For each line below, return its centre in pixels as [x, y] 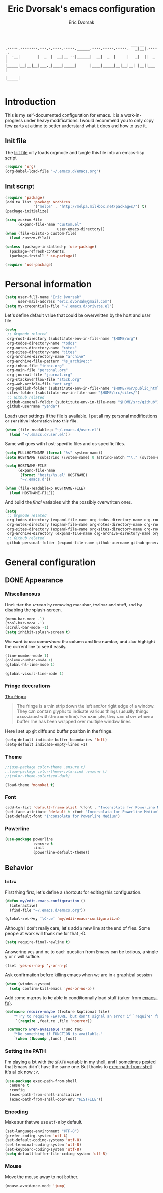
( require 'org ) [20, 166]
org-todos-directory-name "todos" [42, 343]
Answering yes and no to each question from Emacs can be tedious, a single [81, 952]
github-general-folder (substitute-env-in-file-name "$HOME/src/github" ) [83, 402]
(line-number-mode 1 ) [27, 656]
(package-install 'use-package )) [43, 256]
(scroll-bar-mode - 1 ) [27, 628]
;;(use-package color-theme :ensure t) [45, 767]
